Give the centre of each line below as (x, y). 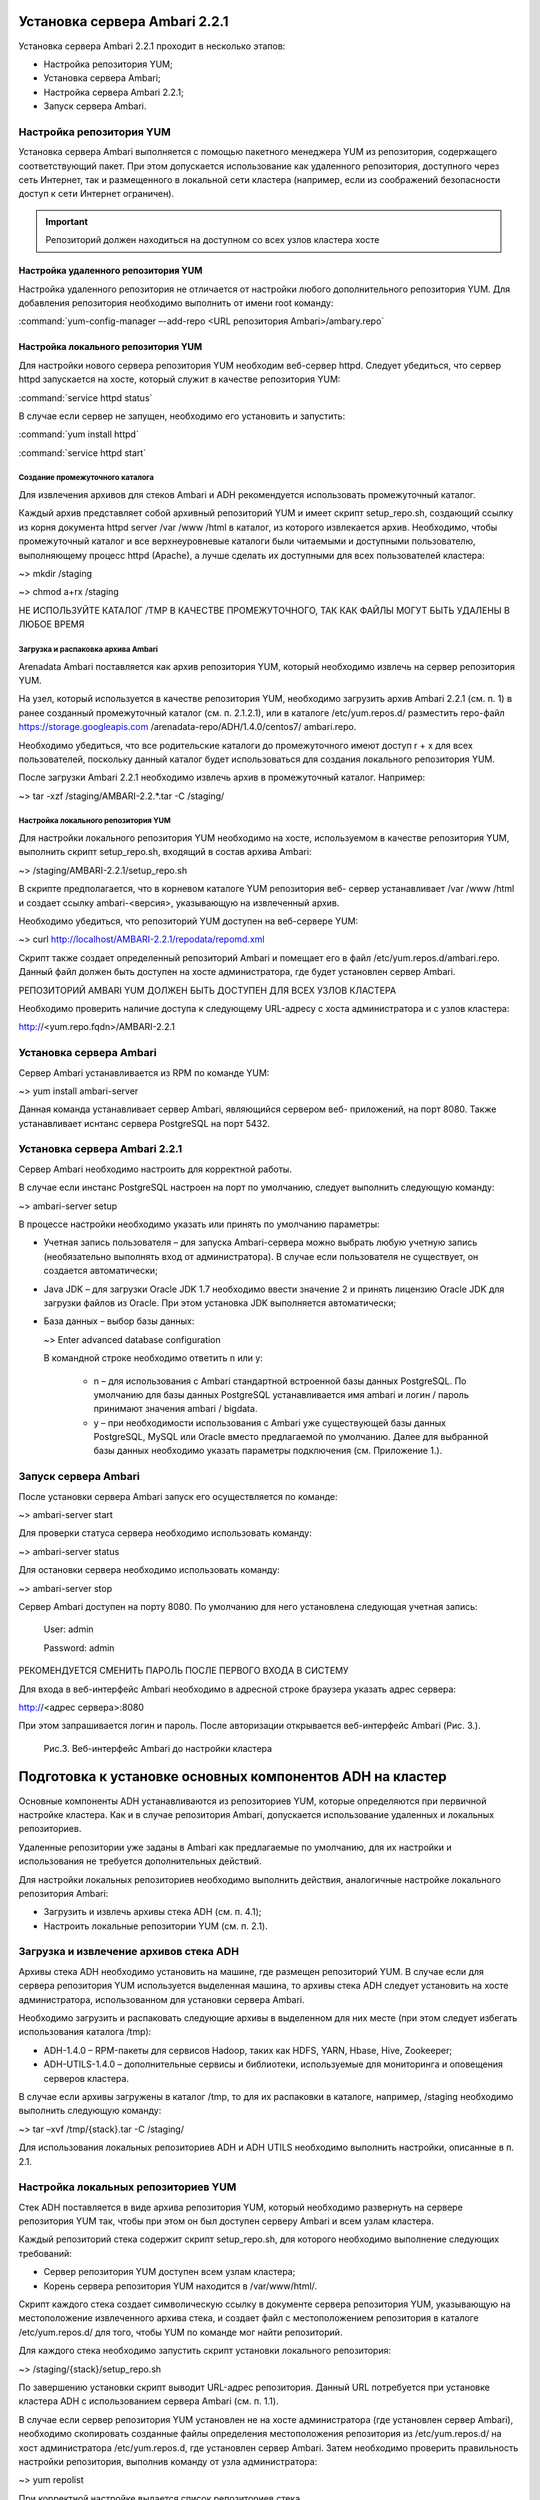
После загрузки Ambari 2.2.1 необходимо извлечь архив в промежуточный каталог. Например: (222, 777)
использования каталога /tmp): (85, 2032)
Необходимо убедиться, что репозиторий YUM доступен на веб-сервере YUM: (188, 921)
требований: (45, 2253)
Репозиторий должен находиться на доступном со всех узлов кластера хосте (212, 240)
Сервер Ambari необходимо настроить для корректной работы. (155, 1169)
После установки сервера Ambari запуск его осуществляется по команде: (178, 1496)
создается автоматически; (101, 1271)
